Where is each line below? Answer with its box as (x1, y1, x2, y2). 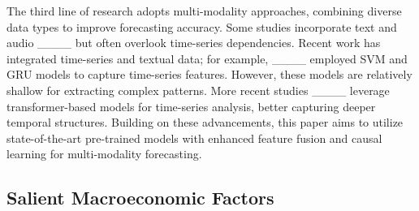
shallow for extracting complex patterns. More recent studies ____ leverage (6, 81, 390, 98)
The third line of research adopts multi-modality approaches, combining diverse (6, 2, 402, 19)
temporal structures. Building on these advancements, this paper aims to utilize (6, 114, 404, 131)
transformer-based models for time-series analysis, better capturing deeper (6, 97, 376, 114)
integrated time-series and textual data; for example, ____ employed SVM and (6, 50, 408, 67)
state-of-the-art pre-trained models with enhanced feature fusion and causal (6, 129, 382, 146)
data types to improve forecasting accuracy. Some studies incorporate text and (6, 18, 397, 35)
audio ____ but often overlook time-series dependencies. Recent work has (6, 34, 381, 51)
